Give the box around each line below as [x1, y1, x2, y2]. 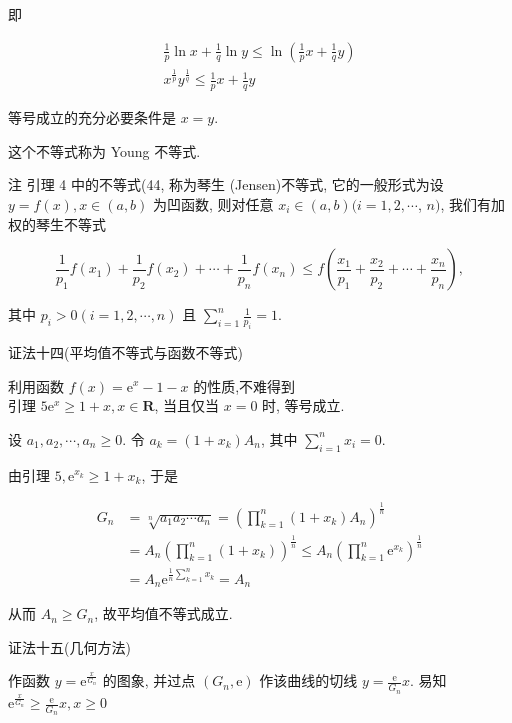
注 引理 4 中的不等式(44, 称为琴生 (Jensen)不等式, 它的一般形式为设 [8, 174, 444, 195]
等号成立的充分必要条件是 [8, 107, 176, 128]
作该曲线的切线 [259, 670, 358, 691]
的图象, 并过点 [102, 670, 196, 691]
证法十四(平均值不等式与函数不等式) [8, 341, 243, 362]
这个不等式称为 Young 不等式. [8, 140, 201, 161]
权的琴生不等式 [8, 213, 106, 234]
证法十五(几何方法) [8, 636, 131, 657]
